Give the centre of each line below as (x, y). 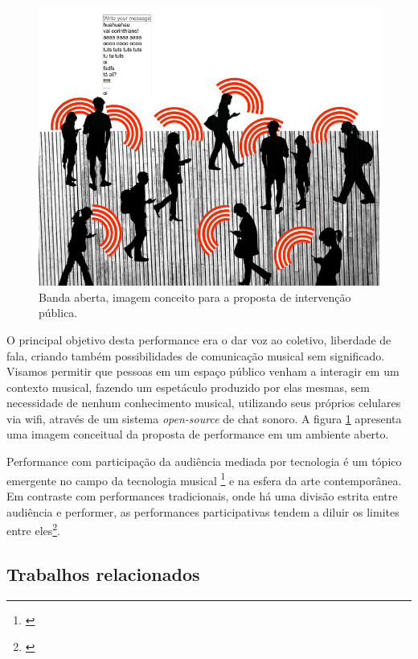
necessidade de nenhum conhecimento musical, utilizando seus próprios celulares (204, 403)
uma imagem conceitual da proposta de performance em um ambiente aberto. (198, 434)
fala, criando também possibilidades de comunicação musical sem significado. (196, 355)
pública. (58, 313)
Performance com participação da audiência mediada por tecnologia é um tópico (204, 461)
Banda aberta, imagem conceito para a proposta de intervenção (195, 297)
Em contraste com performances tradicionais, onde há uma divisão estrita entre (202, 495)
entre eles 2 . (34, 529)
